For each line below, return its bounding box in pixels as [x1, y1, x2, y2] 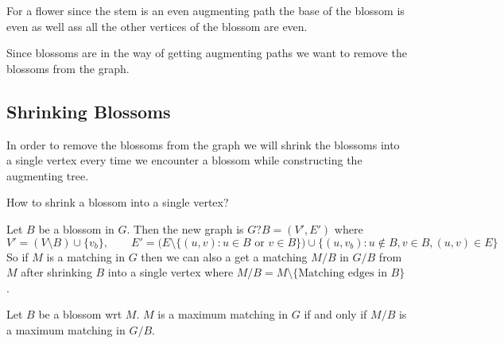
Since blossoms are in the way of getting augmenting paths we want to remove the [6, 44, 407, 61]
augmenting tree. [6, 167, 89, 184]
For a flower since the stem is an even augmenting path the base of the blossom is [6, 2, 405, 18]
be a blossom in [38, 220, 114, 237]
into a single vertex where [107, 264, 234, 280]
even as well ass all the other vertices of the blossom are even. [6, 17, 308, 34]
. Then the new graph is [126, 220, 244, 237]
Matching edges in [298, 268, 387, 280]
